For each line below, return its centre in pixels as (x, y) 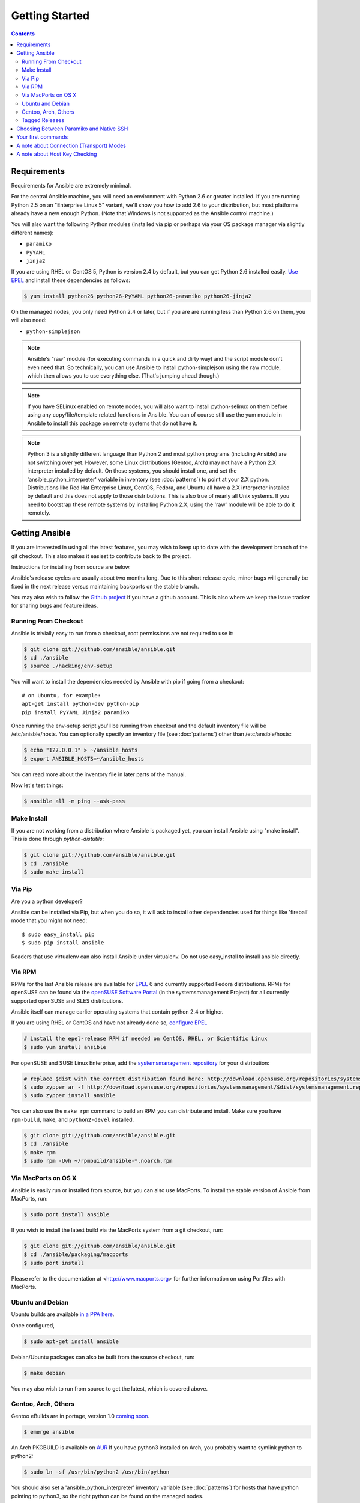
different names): (32, 233)
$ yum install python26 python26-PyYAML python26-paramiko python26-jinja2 (138, 296)
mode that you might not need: (49, 920)
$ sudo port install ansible (67, 1215)
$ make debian (44, 1373)
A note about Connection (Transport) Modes (71, 145)
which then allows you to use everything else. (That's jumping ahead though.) (123, 376)
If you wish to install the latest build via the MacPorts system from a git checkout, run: (117, 1230)
